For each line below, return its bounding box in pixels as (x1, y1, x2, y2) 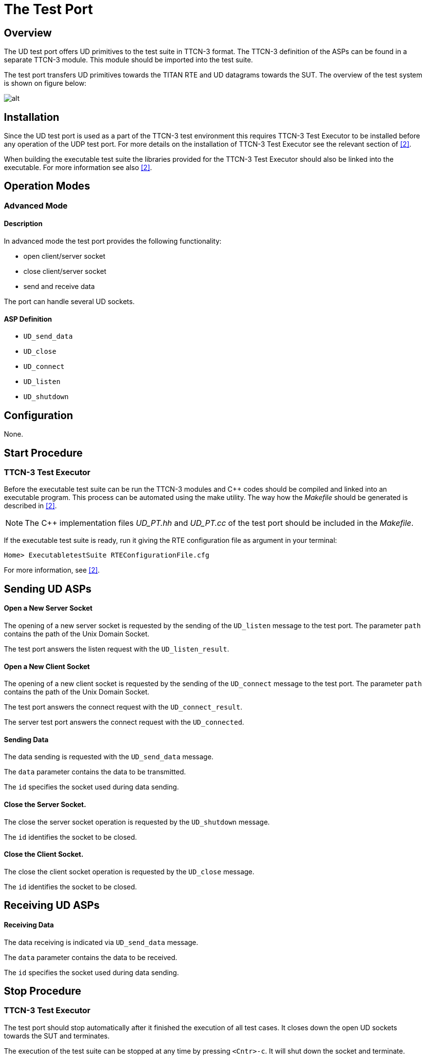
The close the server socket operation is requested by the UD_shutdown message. (4, 817, 270, 826)
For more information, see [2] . (4, 566, 100, 575)
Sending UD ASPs (4, 582, 92, 595)
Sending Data (4, 735, 49, 744)
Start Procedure (4, 446, 83, 459)
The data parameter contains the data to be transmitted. (4, 768, 186, 776)
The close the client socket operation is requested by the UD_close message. (4, 867, 254, 876)
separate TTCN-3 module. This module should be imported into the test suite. (4, 56, 253, 64)
